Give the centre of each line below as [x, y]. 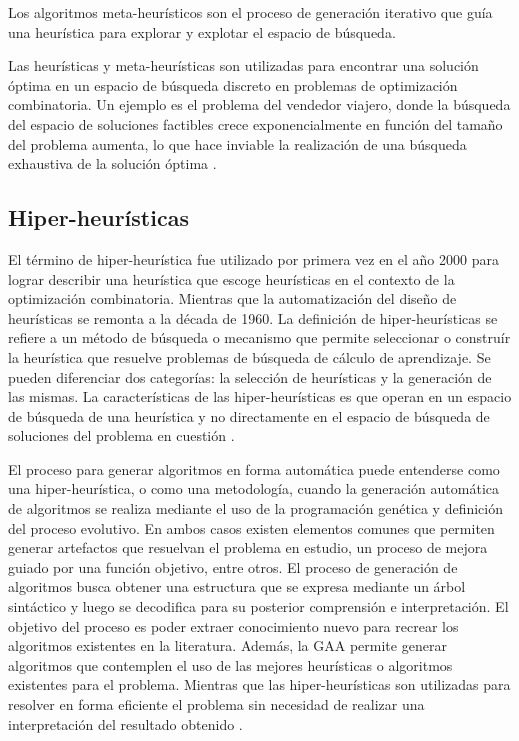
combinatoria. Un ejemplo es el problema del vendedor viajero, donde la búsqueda [259, 104]
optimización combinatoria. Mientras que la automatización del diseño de [232, 298]
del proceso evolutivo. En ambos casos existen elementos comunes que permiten [251, 527]
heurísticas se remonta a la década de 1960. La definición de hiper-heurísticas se [253, 317]
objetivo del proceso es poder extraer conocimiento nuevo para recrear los [233, 625]
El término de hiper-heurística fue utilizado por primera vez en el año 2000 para [253, 258]
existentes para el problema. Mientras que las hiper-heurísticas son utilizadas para [259, 684]
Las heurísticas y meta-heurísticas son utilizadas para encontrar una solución [243, 65]
